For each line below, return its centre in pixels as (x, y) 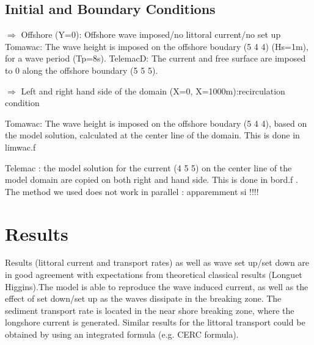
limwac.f (20, 147)
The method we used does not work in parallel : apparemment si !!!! (132, 191)
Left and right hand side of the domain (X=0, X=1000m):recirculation (153, 91)
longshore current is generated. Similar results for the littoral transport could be (155, 322)
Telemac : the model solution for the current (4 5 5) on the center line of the (148, 167)
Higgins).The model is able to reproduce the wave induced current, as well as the (157, 286)
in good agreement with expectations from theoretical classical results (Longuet (154, 275)
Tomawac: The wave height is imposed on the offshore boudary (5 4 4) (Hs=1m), (157, 46)
